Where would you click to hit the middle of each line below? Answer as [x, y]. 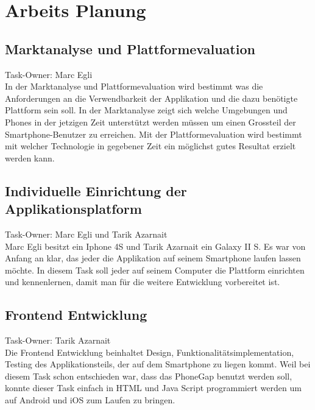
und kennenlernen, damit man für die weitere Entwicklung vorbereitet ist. [143, 282]
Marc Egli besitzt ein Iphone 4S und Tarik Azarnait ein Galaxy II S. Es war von [155, 246]
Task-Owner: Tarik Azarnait [58, 340]
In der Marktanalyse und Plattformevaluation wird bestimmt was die [134, 86]
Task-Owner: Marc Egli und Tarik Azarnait [86, 234]
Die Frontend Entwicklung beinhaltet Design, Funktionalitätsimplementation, [150, 352]
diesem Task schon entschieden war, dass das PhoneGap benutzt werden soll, [149, 376]
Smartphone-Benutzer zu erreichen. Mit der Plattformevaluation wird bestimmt [154, 134]
